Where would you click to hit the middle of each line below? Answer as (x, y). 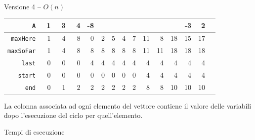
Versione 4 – (22, 6)
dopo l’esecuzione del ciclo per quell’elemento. (73, 115)
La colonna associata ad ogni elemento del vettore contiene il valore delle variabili (128, 105)
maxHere (23, 39)
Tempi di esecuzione (34, 131)
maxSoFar (22, 51)
